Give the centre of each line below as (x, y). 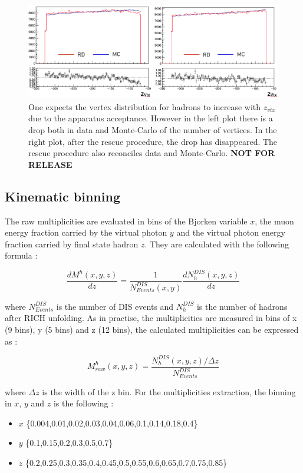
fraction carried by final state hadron (72, 244)
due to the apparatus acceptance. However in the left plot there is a (151, 118)
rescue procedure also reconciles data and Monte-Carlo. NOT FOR (152, 153)
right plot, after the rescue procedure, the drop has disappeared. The (153, 141)
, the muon (274, 221)
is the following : (83, 403)
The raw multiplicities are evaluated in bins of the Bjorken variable (126, 221)
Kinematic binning (62, 196)
